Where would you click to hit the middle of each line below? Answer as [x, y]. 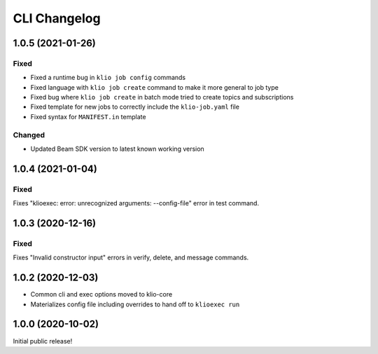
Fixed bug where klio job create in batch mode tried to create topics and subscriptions [162, 97]
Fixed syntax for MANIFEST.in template [88, 116]
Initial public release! [43, 341]
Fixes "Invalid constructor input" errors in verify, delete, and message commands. [131, 258]
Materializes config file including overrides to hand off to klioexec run [135, 304]
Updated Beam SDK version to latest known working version [117, 149]
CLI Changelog [57, 18]
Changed [29, 135]
